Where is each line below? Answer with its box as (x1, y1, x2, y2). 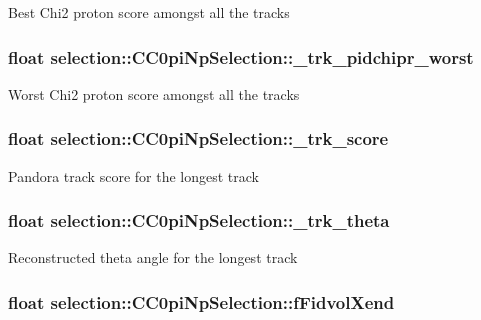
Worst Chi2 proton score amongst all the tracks (8, 83, 300, 104)
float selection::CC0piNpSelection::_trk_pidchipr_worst (8, 44, 474, 69)
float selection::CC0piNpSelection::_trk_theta (8, 208, 390, 233)
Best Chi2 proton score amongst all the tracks (8, 2, 290, 22)
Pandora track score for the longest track (8, 165, 259, 186)
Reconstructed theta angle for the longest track (8, 247, 298, 268)
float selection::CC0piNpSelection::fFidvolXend (8, 289, 395, 314)
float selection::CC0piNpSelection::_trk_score (8, 126, 389, 151)
